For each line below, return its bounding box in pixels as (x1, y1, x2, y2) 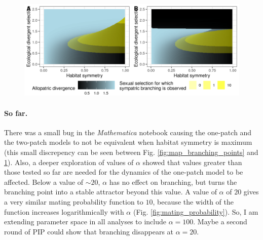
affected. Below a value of (4, 176, 84, 187)
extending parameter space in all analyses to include (4, 216, 166, 227)
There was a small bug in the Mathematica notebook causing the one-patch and (4, 127, 252, 137)
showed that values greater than (142, 156, 242, 167)
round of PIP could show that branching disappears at (4, 226, 174, 236)
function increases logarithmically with (4, 206, 124, 217)
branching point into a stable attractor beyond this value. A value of (4, 186, 217, 197)
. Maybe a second (193, 216, 247, 227)
